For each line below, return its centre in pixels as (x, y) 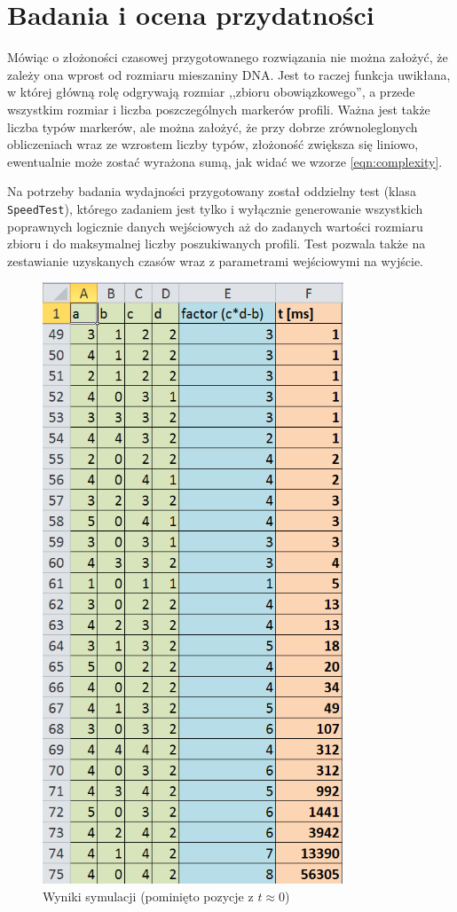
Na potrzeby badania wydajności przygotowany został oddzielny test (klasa (212, 191)
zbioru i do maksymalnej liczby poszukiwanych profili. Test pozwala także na (217, 244)
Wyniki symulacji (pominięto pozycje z (148, 896)
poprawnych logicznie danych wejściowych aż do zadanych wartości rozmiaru (215, 226)
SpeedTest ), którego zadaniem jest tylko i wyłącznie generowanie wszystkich (215, 208)
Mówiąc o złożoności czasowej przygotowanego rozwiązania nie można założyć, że (228, 57)
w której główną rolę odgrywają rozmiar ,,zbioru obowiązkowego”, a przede (211, 92)
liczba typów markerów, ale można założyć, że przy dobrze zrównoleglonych (213, 126)
